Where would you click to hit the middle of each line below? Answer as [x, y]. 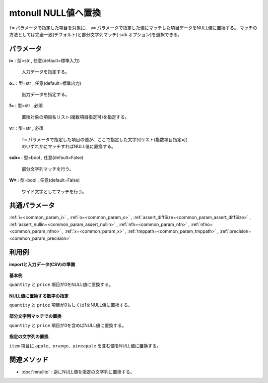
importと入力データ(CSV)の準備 [42, 264]
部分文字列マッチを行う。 [48, 169]
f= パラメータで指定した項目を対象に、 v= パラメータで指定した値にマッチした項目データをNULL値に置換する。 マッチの [133, 28]
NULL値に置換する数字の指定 [39, 296]
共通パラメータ [32, 206]
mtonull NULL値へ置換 [55, 13]
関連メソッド [29, 360]
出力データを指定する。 [45, 95]
